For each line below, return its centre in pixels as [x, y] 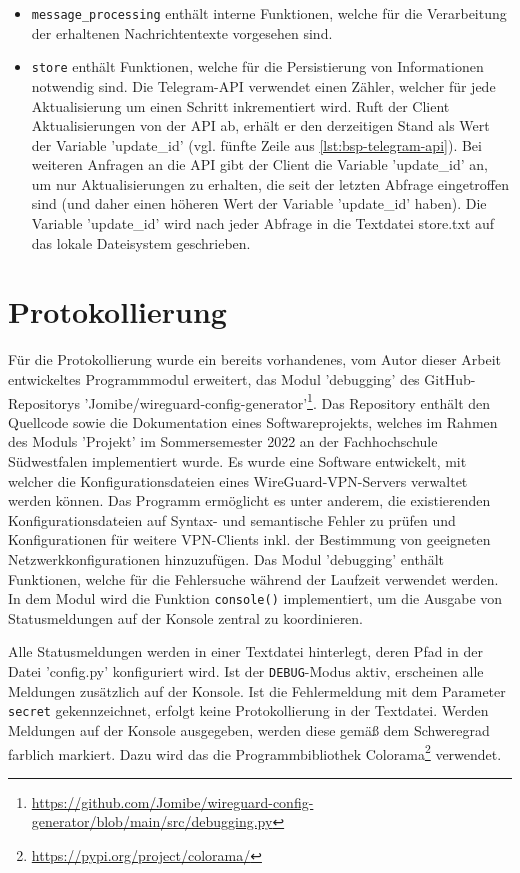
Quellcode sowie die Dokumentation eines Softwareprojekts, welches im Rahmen [253, 421]
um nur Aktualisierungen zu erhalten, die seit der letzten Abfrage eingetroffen [270, 183]
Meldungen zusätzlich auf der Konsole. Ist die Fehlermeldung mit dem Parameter [257, 690]
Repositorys [44, 402]
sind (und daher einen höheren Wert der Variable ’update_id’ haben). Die [259, 203]
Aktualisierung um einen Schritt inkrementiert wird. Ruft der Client [240, 105]
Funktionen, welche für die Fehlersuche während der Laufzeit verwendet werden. [253, 578]
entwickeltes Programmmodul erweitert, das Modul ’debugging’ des [214, 378]
